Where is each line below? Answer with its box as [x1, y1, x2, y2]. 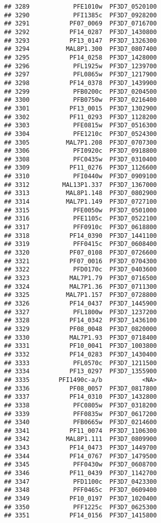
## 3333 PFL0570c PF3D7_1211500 [4, 359, 157, 367]
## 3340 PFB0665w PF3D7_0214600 [4, 419, 157, 426]
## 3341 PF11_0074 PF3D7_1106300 [4, 427, 157, 434]
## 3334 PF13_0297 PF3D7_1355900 [4, 368, 157, 375]
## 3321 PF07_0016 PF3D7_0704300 [4, 257, 157, 265]
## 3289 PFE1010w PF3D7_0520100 [4, 3, 157, 10]
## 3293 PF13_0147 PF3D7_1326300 [4, 37, 157, 44]
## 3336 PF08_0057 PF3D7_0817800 [4, 384, 157, 392]
